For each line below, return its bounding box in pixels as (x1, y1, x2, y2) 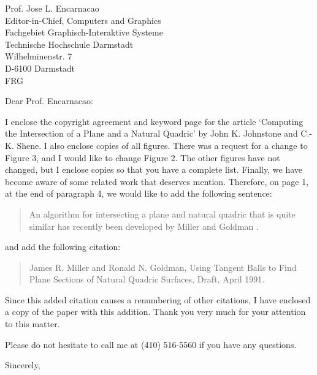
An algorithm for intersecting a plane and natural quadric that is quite (29, 207, 296, 220)
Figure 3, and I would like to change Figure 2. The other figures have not (5, 151, 280, 164)
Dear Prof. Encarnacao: (5, 94, 93, 107)
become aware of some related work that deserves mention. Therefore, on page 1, (5, 175, 309, 187)
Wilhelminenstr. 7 (5, 50, 72, 63)
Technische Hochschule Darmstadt (5, 37, 134, 50)
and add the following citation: (5, 240, 121, 253)
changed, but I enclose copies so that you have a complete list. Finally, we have (5, 163, 303, 176)
